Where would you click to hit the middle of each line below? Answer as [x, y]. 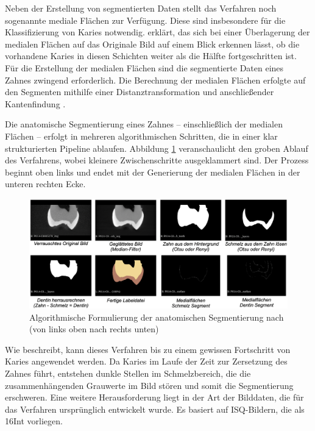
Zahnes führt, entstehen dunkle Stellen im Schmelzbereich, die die [128, 373]
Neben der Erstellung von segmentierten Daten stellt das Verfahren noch [141, 8]
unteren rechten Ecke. [45, 184]
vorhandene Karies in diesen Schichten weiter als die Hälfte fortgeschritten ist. [151, 56]
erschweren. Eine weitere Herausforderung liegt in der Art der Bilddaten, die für [154, 397]
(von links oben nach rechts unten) [94, 329]
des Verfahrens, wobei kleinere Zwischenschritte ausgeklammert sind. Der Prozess [157, 160]
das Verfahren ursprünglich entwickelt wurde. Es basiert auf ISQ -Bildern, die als [155, 409]
